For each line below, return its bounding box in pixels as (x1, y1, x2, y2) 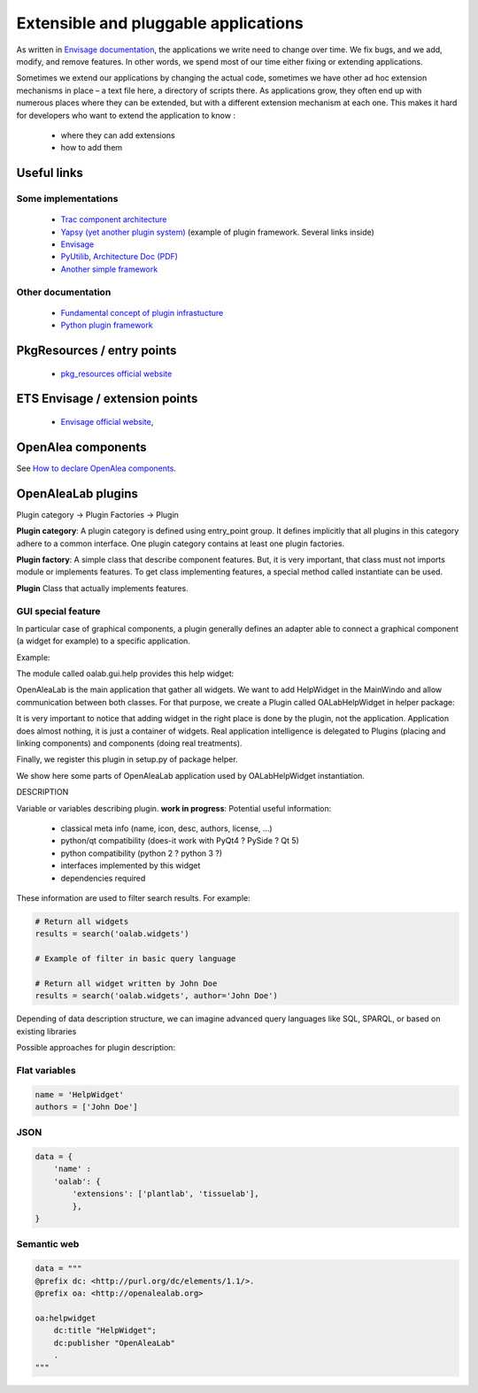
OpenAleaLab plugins (16, 486, 139, 501)
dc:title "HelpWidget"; (53, 1326, 157, 1335)
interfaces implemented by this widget (60, 860, 201, 871)
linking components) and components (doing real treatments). (16, 738, 243, 748)
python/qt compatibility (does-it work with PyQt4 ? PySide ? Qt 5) (60, 835, 300, 846)
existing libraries (16, 1026, 77, 1036)
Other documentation (16, 286, 112, 298)
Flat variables (16, 1064, 76, 1076)
